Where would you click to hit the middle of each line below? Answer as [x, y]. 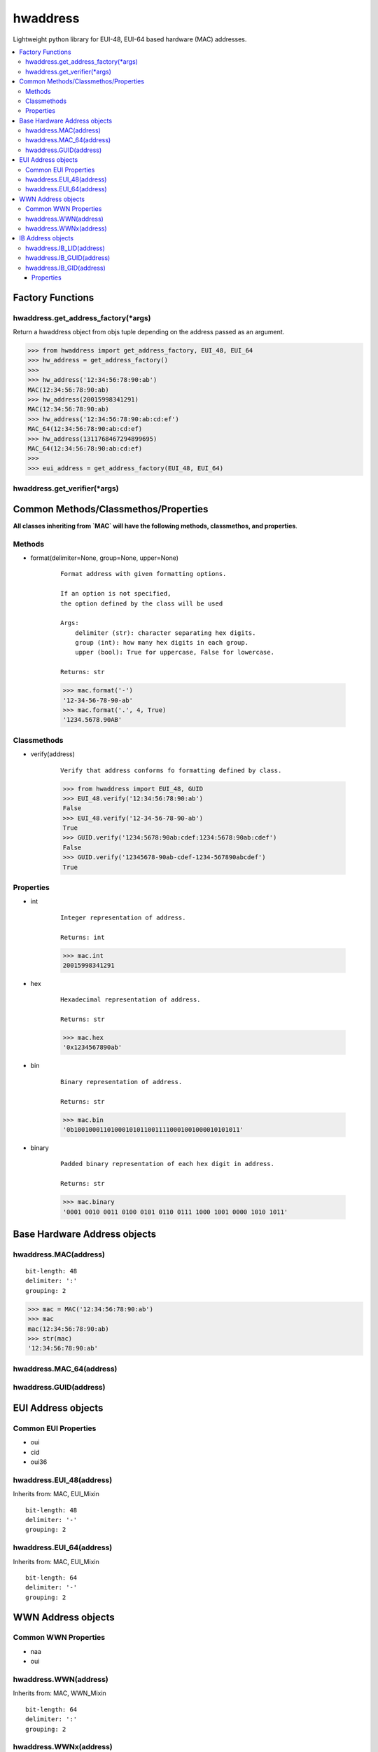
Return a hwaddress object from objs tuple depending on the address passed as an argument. [149, 332]
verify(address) [52, 754]
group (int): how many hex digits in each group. [161, 643]
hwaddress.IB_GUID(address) [68, 258]
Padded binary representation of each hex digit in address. [167, 1164]
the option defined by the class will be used [142, 603]
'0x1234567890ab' [92, 1047]
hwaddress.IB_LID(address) [65, 248]
